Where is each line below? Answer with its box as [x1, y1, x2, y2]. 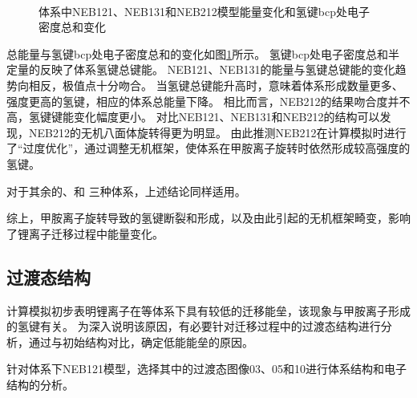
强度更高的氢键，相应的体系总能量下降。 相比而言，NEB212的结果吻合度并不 [6, 92, 411, 109]
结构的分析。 [6, 376, 74, 392]
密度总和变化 [38, 18, 106, 35]
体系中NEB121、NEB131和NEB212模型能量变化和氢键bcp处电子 [38, 2, 370, 19]
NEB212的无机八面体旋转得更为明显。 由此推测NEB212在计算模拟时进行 [28, 124, 407, 140]
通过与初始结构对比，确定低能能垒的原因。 [28, 333, 253, 350]
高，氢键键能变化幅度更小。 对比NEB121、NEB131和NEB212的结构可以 [6, 108, 380, 125]
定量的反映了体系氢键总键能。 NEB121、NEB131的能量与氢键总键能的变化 [6, 61, 395, 78]
